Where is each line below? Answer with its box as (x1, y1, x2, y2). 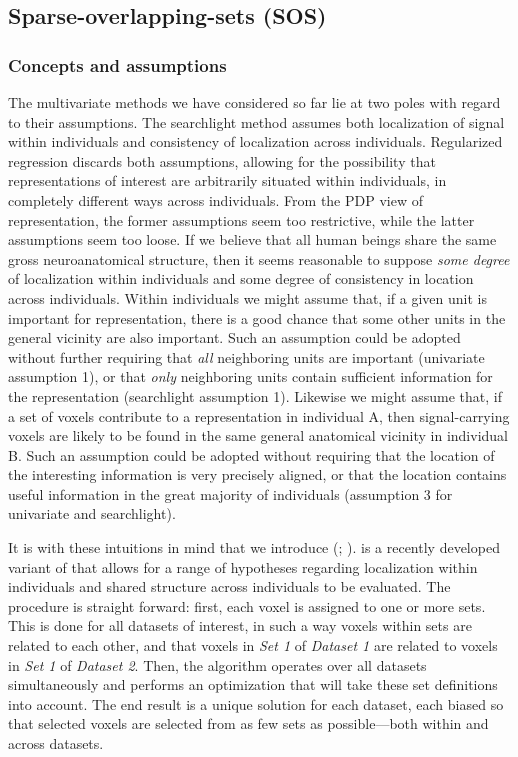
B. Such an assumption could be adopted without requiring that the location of (8, 444, 495, 465)
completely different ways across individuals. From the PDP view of (8, 189, 423, 210)
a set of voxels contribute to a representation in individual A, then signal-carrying (8, 405, 510, 426)
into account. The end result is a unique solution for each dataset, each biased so (8, 693, 504, 714)
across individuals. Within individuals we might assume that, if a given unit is (8, 287, 487, 308)
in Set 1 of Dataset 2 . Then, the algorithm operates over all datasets (8, 654, 427, 675)
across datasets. (8, 733, 104, 753)
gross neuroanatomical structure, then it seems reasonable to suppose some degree (8, 248, 510, 269)
